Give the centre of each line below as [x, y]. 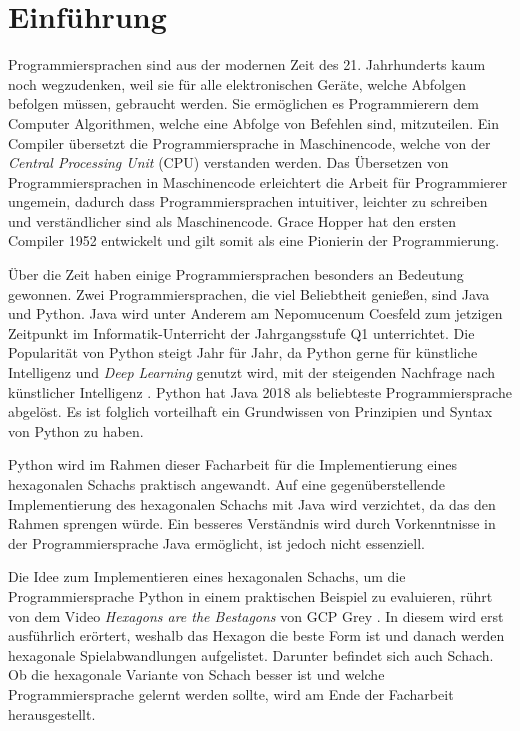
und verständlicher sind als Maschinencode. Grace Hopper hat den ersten [232, 220]
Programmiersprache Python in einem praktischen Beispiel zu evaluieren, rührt [250, 595]
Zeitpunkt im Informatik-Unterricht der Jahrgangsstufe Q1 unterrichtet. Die [241, 332]
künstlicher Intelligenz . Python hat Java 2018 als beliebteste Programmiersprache [260, 391]
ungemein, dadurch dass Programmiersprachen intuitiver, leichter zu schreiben [248, 201]
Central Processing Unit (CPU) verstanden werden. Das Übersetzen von [228, 162]
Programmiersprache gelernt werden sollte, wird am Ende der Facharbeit [231, 693]
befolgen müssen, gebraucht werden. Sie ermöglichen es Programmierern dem [243, 103]
